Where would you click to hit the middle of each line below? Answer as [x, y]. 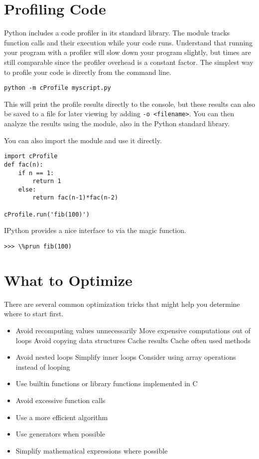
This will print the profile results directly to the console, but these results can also [130, 104]
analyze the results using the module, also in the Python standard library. [117, 123]
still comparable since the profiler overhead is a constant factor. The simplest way [129, 62]
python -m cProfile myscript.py [58, 88]
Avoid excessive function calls [61, 400]
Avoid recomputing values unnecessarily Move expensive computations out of [133, 330]
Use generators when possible [61, 434]
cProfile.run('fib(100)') [47, 214]
